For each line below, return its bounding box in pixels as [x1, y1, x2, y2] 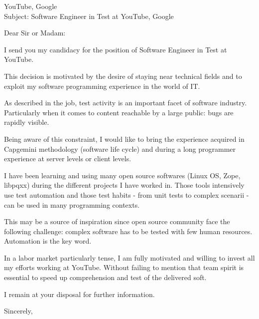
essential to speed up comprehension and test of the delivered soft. [4, 272, 207, 283]
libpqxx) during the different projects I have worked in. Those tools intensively [4, 180, 245, 190]
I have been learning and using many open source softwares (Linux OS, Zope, [4, 170, 241, 180]
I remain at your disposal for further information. [4, 289, 155, 299]
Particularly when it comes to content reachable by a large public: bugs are [4, 107, 234, 117]
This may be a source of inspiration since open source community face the [4, 216, 230, 227]
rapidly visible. [4, 117, 49, 127]
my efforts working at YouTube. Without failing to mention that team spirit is [4, 262, 244, 273]
